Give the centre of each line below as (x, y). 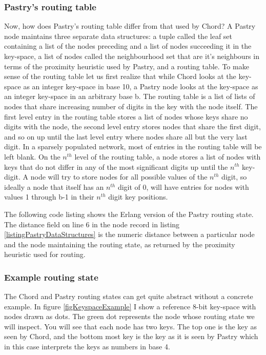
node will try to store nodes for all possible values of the (119, 177)
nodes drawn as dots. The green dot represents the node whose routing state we (129, 316)
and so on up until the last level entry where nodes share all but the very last (126, 136)
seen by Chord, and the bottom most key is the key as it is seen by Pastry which (131, 336)
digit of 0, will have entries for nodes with (183, 186)
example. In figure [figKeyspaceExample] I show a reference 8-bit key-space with (130, 306)
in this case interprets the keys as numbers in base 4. (87, 347)
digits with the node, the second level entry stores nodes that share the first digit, (132, 126)
